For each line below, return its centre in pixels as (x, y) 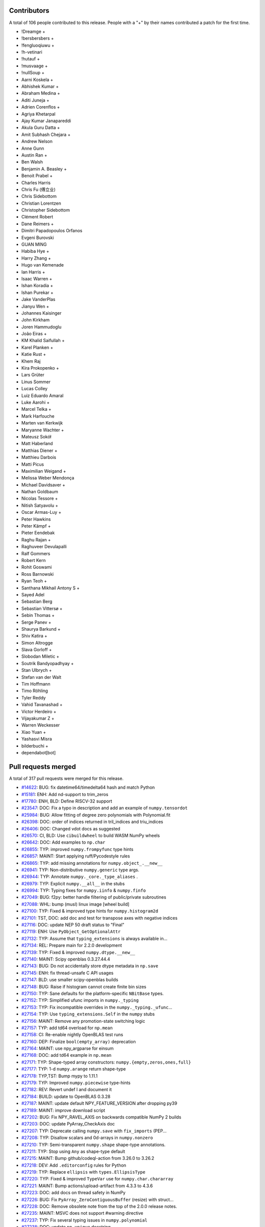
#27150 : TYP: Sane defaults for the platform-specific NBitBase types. (93, 993)
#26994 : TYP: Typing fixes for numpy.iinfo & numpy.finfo (84, 890)
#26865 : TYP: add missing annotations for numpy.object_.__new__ (92, 863)
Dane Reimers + (38, 224)
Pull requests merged (42, 766)
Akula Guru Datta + (41, 128)
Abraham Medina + (41, 93)
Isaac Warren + (37, 279)
